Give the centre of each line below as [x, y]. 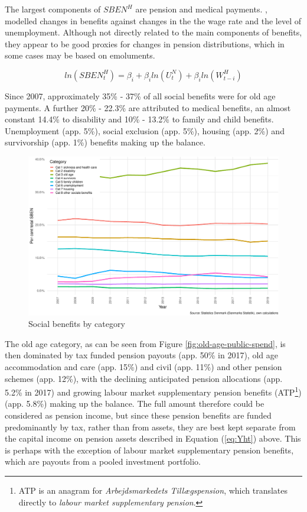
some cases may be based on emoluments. [80, 55]
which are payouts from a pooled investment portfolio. [103, 461]
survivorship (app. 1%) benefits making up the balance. [105, 142]
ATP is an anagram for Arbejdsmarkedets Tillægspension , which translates [153, 490]
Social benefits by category [77, 324]
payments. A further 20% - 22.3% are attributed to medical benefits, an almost [148, 107]
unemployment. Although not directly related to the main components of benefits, [153, 32]
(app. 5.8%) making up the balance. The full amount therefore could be [135, 404]
